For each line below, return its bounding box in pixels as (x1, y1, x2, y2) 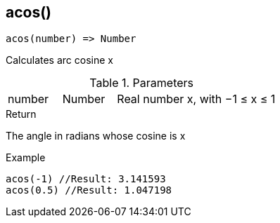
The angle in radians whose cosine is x (6, 130, 186, 142)
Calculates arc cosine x (6, 54, 113, 67)
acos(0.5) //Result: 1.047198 (6, 184, 172, 196)
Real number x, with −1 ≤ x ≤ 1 (117, 92, 276, 107)
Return (6, 108, 37, 121)
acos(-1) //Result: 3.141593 (6, 173, 166, 185)
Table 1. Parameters (89, 76, 193, 90)
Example (6, 151, 46, 164)
